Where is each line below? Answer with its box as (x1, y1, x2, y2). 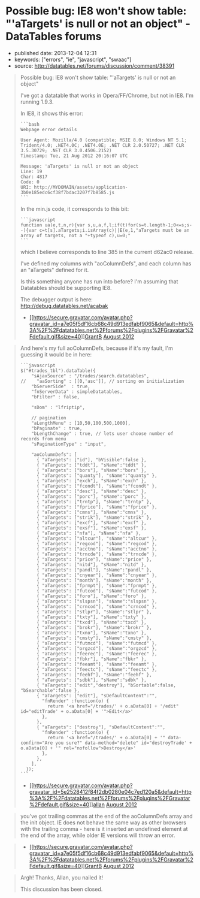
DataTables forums (5, 30, 102, 43)
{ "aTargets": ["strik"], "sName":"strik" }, (36, 514, 152, 521)
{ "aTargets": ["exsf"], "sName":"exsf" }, (36, 525, 147, 531)
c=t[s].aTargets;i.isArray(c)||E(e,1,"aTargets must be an (39, 227, 190, 233)
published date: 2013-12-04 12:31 (14, 49, 97, 56)
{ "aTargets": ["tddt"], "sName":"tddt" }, (36, 462, 147, 468)
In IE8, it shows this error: (20, 110, 83, 117)
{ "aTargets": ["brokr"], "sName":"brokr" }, (36, 624, 152, 630)
